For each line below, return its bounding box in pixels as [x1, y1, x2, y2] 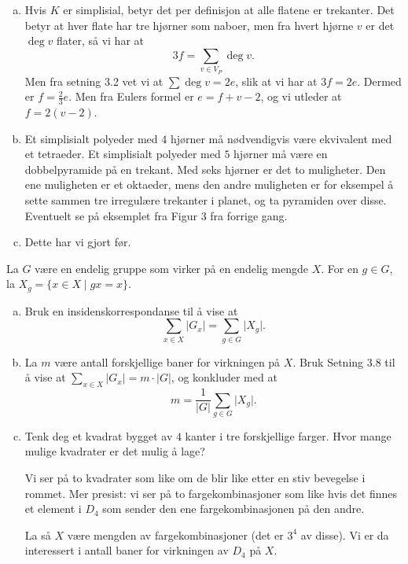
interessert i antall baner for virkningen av [24, 542, 229, 558]
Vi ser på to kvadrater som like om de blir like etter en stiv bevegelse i [24, 470, 366, 486]
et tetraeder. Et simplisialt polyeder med [24, 146, 221, 162]
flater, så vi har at [57, 32, 144, 49]
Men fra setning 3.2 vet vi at [24, 72, 164, 89]
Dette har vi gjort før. [24, 234, 131, 250]
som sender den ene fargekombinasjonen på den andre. [102, 500, 365, 517]
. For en [321, 260, 358, 276]
